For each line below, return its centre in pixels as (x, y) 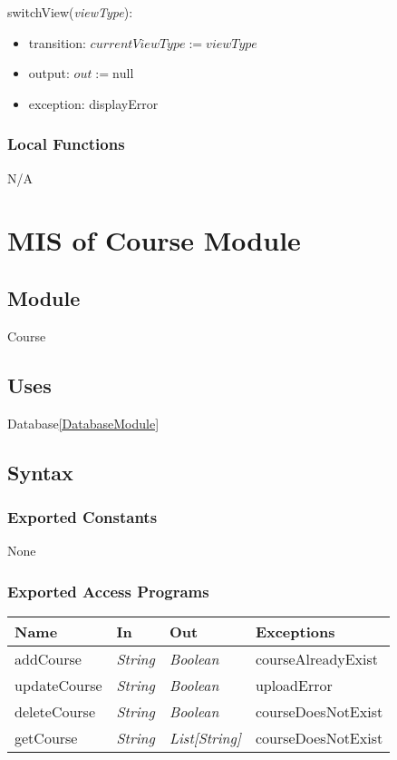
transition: (57, 42)
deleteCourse (55, 711)
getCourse (46, 737)
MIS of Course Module (154, 240)
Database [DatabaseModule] (83, 423)
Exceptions (295, 631)
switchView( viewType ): (70, 12)
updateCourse (58, 685)
